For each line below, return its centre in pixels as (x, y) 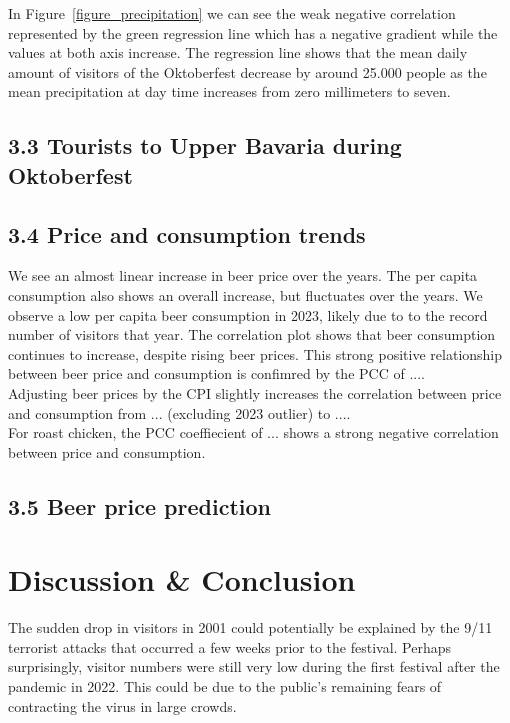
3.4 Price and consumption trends (187, 233)
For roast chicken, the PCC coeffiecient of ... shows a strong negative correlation (253, 432)
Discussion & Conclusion (182, 579)
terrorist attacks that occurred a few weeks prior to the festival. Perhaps (230, 646)
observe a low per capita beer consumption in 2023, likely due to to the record (248, 314)
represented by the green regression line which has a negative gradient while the (253, 32)
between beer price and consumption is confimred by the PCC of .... (216, 373)
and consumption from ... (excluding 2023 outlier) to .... (179, 412)
